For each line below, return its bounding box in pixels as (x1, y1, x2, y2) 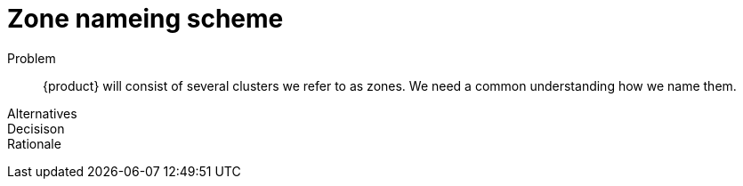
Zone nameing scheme (7, 4, 284, 34)
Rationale (7, 135, 61, 151)
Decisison (7, 120, 65, 136)
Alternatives (7, 105, 77, 121)
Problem (7, 50, 56, 66)
